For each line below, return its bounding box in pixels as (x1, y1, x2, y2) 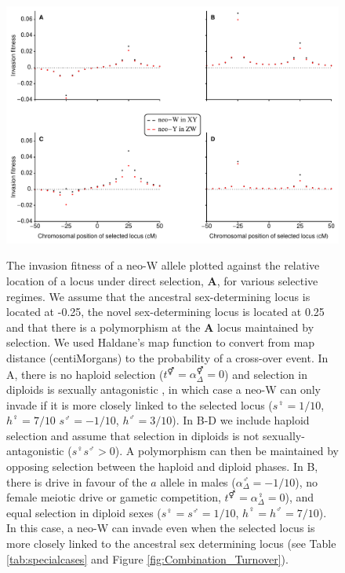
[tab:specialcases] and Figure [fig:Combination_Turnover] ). (6, 550, 289, 567)
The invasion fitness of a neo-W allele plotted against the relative (6, 257, 320, 274)
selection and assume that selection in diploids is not (6, 427, 260, 443)
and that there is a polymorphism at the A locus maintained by (6, 318, 314, 335)
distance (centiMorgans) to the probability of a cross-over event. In (6, 350, 329, 365)
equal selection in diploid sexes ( (6, 504, 162, 520)
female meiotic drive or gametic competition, (6, 489, 221, 505)
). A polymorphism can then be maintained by (114, 443, 339, 459)
